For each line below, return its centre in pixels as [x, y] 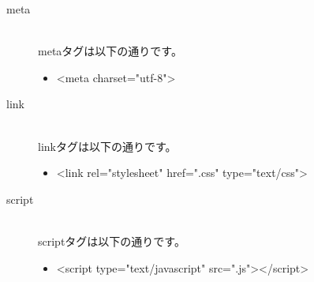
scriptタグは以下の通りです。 [112, 241]
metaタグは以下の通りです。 [110, 51]
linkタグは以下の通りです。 [107, 146]
